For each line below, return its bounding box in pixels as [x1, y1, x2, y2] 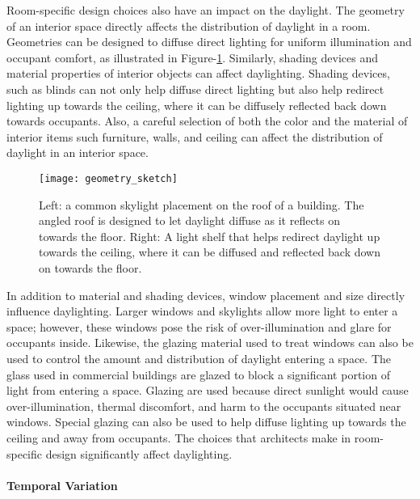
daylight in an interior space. [6, 144, 149, 161]
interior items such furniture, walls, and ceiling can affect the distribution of [6, 128, 383, 145]
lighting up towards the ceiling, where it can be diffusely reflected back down [6, 96, 387, 113]
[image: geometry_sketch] [39, 172, 178, 184]
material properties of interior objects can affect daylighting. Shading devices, [6, 65, 390, 82]
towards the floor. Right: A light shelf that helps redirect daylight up [39, 227, 380, 244]
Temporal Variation [6, 476, 118, 493]
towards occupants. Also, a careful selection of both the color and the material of [6, 112, 408, 129]
